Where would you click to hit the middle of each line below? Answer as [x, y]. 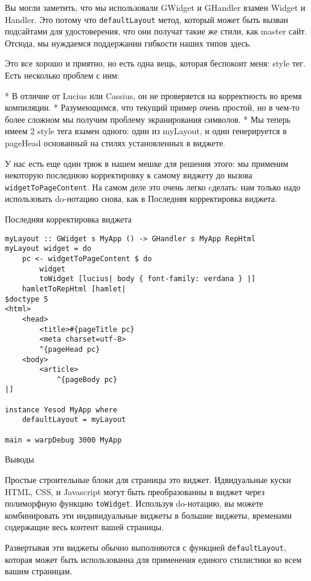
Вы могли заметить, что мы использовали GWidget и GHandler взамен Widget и [155, 7]
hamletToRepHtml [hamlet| [74, 289]
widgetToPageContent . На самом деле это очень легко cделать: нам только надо [153, 187]
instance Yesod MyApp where [61, 410]
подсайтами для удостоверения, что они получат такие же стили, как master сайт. [156, 31]
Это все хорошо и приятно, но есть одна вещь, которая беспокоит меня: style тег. [155, 63]
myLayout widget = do [48, 249]
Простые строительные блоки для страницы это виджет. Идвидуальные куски [148, 479]
